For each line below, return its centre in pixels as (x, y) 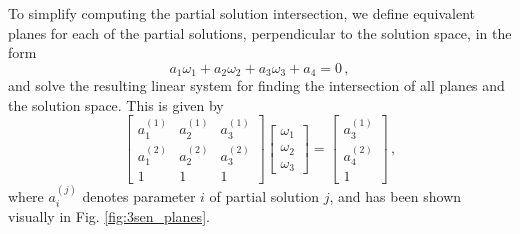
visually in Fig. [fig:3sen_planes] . (109, 216)
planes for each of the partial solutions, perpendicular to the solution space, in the (260, 32)
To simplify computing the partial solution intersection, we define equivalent (241, 13)
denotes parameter (139, 195)
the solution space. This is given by (116, 104)
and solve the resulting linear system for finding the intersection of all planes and (256, 85)
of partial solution (264, 195)
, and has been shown (395, 195)
